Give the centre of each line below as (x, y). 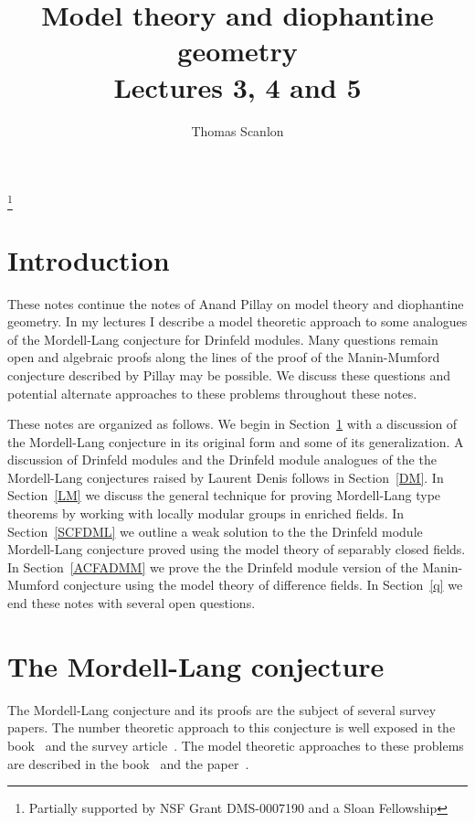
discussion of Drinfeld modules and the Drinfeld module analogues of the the (222, 460)
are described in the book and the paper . (128, 763)
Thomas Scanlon (237, 130)
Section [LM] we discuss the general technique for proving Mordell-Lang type (224, 495)
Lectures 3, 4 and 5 (237, 86)
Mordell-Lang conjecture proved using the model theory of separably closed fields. (237, 549)
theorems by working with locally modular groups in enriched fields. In (206, 513)
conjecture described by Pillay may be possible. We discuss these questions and (229, 374)
